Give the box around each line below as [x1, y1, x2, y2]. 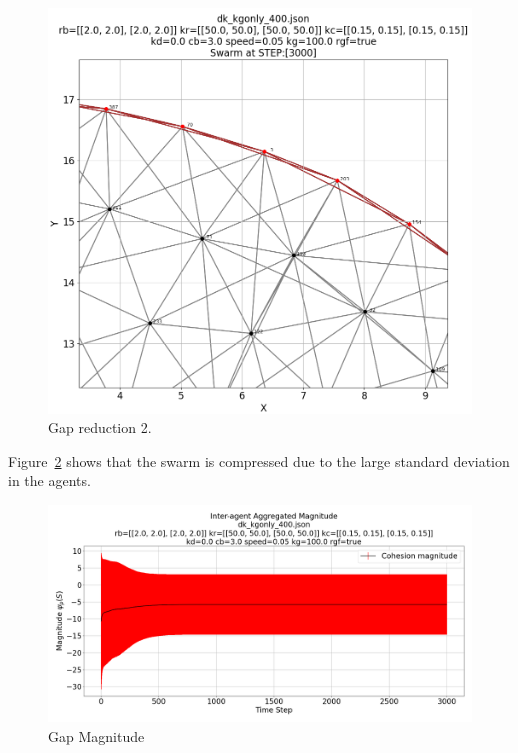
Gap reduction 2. [48, 417, 152, 438]
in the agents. [8, 470, 91, 491]
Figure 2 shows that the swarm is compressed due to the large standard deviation [8, 450, 510, 471]
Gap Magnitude [48, 725, 145, 746]
